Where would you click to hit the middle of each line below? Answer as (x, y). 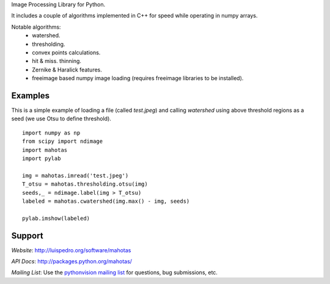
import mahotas (45, 150)
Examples (31, 96)
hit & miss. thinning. (57, 61)
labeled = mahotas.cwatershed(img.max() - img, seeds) (106, 201)
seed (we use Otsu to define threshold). (61, 118)
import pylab (42, 158)
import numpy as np (51, 133)
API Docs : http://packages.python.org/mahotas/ (72, 261)
